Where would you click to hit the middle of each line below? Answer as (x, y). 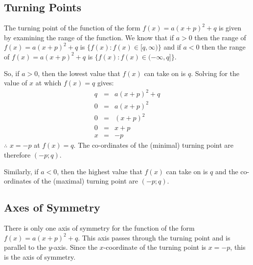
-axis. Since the (74, 247)
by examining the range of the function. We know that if (89, 37)
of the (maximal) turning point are (86, 181)
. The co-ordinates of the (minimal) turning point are (154, 145)
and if (172, 47)
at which (48, 83)
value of (16, 83)
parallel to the (25, 247)
